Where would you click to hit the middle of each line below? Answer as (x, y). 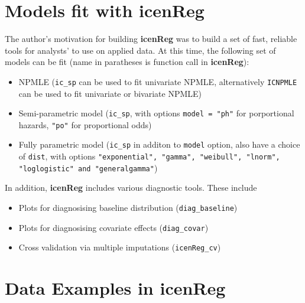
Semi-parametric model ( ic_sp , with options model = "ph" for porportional (156, 113)
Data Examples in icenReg (115, 288)
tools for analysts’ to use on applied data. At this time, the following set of (140, 50)
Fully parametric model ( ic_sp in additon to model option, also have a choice (159, 144)
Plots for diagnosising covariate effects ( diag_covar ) (113, 227)
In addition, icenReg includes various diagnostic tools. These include (131, 188)
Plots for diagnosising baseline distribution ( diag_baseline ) (128, 208)
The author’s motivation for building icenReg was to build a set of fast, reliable (151, 39)
